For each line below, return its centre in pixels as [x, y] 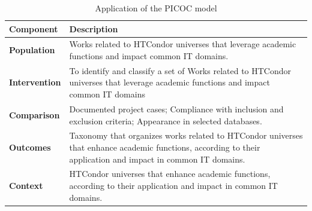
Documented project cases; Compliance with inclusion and [176, 108]
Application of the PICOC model [156, 8]
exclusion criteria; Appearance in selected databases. [166, 120]
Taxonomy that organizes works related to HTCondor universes [186, 135]
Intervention [35, 82]
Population [32, 50]
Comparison [34, 114]
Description [94, 28]
